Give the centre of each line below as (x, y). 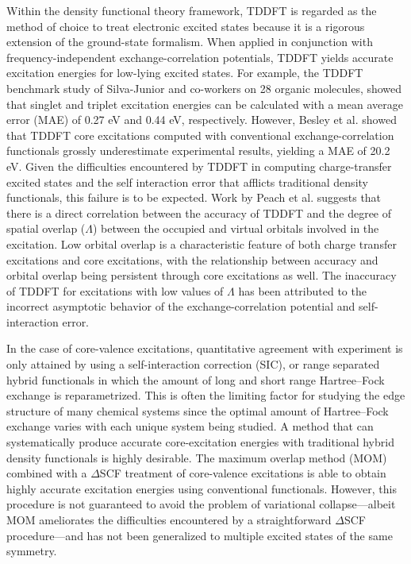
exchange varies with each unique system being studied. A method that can (190, 426)
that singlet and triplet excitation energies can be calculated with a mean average (205, 104)
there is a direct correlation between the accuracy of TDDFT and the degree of (199, 212)
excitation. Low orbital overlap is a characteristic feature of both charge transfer (202, 243)
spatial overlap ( (46, 228)
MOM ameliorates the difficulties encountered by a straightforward (169, 520)
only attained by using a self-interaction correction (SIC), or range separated (193, 364)
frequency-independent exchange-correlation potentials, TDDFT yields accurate (200, 57)
